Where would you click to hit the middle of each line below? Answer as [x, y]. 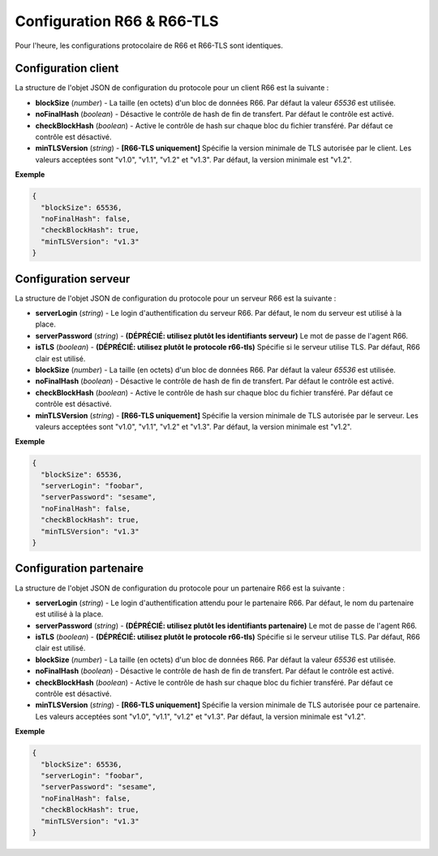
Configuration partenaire [79, 569]
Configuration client [67, 69]
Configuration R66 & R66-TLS [117, 21]
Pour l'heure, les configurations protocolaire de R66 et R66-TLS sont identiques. [149, 45]
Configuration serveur [73, 279]
